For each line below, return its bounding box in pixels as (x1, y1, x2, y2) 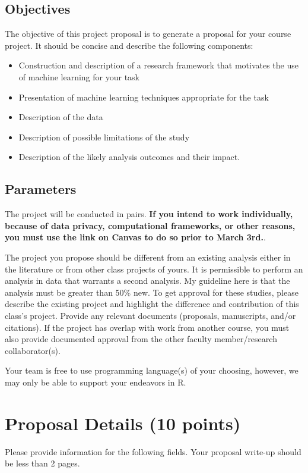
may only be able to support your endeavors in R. (5, 375, 186, 388)
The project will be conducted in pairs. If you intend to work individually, (5, 208, 293, 220)
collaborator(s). (5, 344, 61, 356)
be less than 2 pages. (5, 457, 80, 469)
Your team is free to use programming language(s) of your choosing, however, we (5, 364, 299, 377)
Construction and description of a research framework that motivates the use (18, 59, 299, 71)
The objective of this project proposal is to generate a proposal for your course (5, 27, 291, 40)
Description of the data (18, 111, 103, 123)
